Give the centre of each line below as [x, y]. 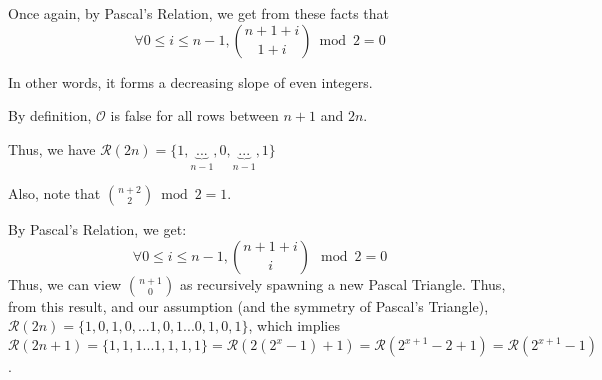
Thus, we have [52, 148]
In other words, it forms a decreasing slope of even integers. [190, 81]
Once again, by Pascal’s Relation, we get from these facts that [199, 13]
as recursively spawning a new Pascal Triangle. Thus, [342, 283]
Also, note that [54, 193]
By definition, [50, 115]
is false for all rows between [194, 115]
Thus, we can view [65, 283]
